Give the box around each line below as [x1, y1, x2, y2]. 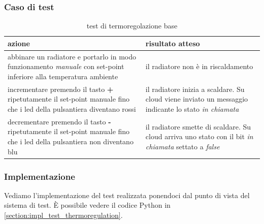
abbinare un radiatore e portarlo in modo [8, 51, 137, 61]
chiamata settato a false [145, 141, 220, 151]
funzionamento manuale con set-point [8, 61, 124, 72]
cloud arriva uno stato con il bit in [145, 131, 253, 142]
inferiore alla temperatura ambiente [8, 71, 118, 81]
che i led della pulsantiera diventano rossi [8, 103, 136, 114]
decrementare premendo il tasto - [8, 116, 111, 126]
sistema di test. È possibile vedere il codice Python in [4, 200, 171, 210]
